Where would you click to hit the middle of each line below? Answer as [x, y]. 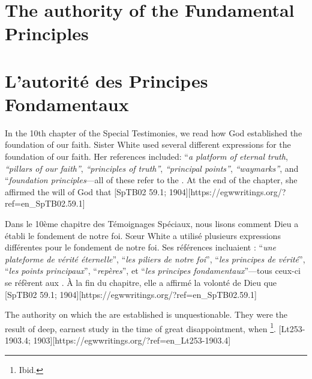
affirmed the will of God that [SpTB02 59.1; [86, 191]
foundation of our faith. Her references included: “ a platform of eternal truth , [146, 156]
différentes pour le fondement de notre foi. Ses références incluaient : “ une [140, 247]
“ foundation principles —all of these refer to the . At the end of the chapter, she [151, 180]
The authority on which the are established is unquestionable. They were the [146, 314]
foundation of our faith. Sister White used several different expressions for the [148, 144]
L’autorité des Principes [106, 80]
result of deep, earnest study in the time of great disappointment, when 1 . [140, 327]
